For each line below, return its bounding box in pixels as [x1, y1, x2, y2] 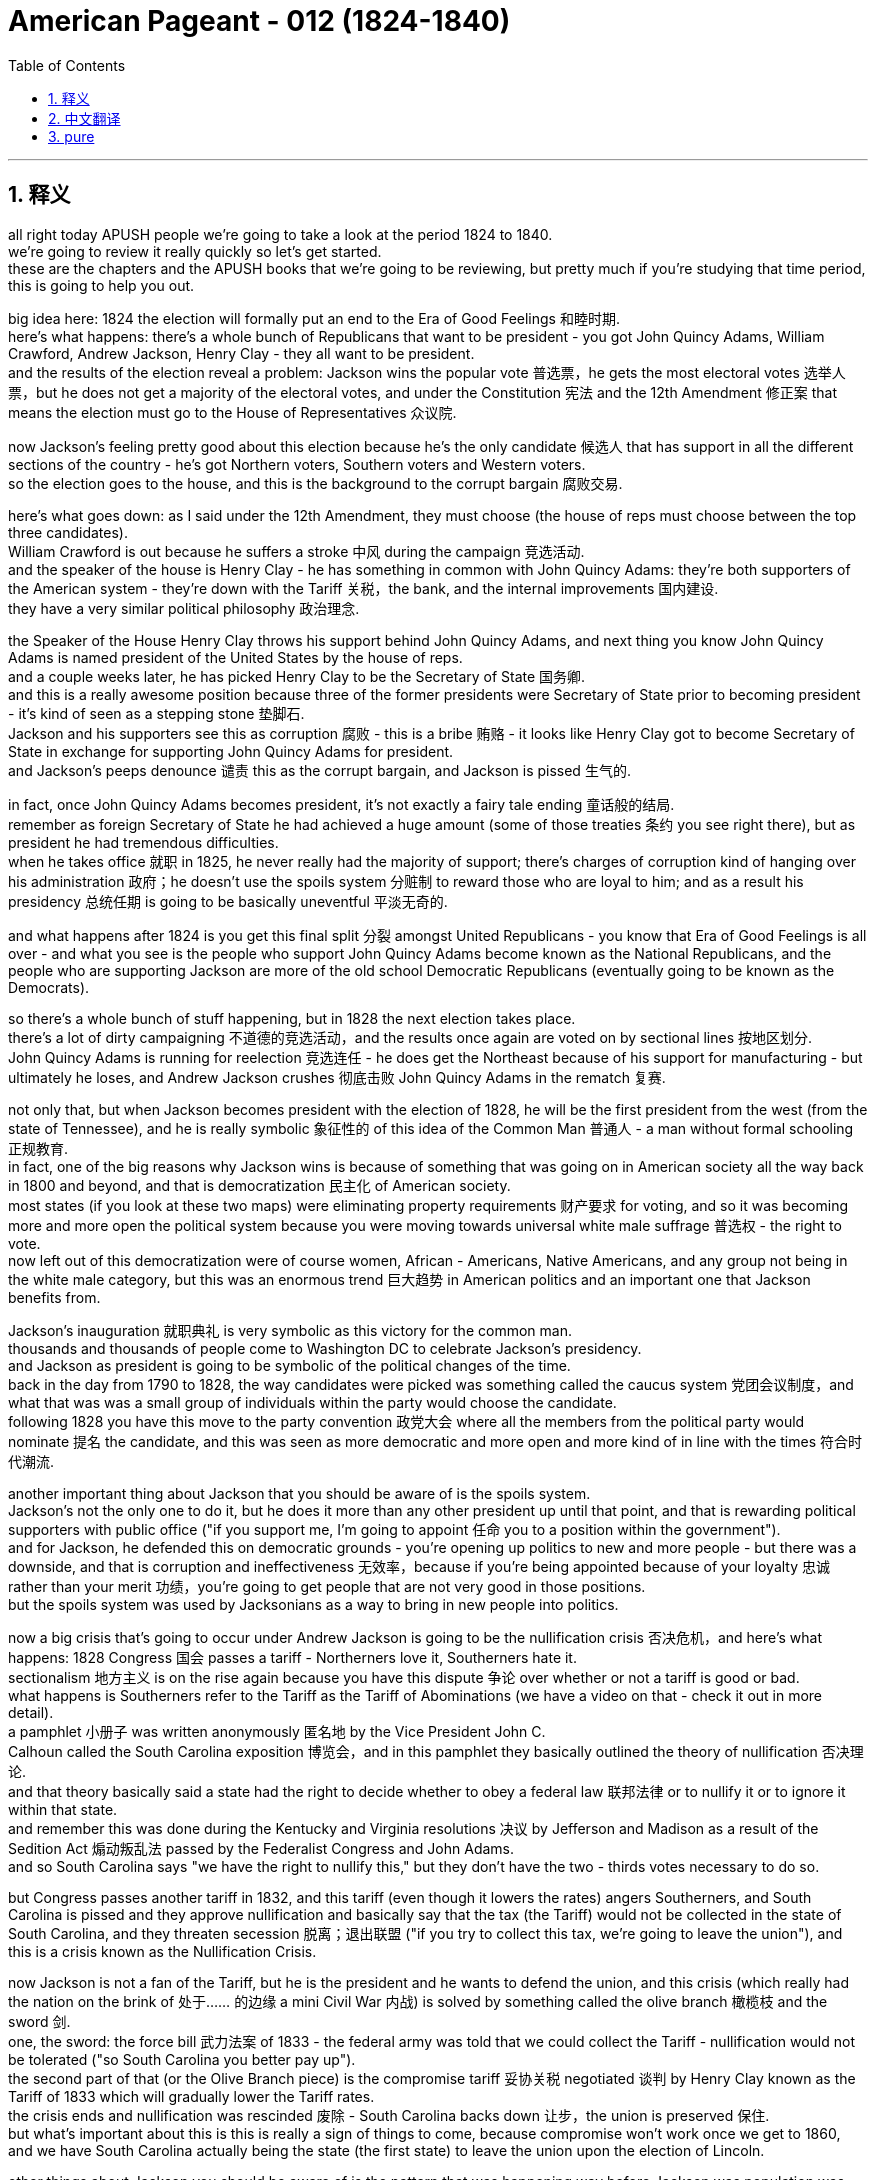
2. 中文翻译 [48, 109, 121, 127]
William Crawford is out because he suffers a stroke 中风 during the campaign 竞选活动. [8, 542, 585, 560]
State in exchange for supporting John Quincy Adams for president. [8, 742, 454, 760]
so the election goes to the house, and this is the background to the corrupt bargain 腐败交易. [8, 474, 623, 492]
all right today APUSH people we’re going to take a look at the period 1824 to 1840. [8, 225, 553, 243]
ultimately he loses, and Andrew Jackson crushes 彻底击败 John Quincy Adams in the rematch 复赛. [8, 1068, 666, 1086]
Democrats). [8, 978, 90, 996]
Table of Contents [8, 56, 126, 74]
